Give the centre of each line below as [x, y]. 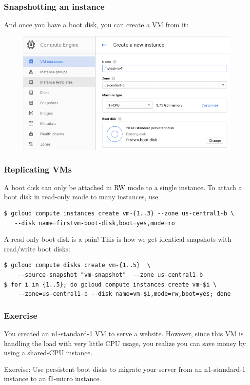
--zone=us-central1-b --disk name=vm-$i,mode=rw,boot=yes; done [124, 294]
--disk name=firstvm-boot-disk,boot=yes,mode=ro [95, 223]
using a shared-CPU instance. [48, 353]
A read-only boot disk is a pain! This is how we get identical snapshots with [118, 239]
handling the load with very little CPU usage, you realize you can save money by [125, 343]
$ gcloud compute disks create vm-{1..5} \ [77, 265]
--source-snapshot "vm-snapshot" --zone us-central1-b [110, 275]
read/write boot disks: [37, 248]
